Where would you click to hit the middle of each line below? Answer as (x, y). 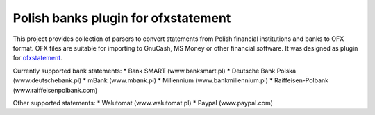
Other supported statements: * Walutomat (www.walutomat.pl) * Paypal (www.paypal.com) (143, 103)
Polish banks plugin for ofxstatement (122, 18)
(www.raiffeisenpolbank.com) (55, 90)
